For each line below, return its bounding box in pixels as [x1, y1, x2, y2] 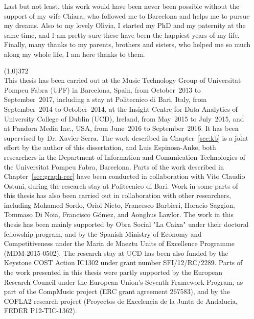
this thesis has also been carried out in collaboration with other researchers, [4, 190, 231, 200]
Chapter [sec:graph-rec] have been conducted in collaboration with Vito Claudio [4, 171, 245, 181]
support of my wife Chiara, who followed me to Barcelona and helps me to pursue [4, 10, 250, 21]
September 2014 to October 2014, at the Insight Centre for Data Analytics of [4, 103, 238, 114]
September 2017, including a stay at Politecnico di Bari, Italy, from [4, 94, 207, 104]
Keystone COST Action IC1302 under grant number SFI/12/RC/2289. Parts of [4, 257, 243, 268]
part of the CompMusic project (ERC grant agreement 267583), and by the [4, 286, 230, 296]
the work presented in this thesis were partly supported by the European [4, 267, 223, 277]
